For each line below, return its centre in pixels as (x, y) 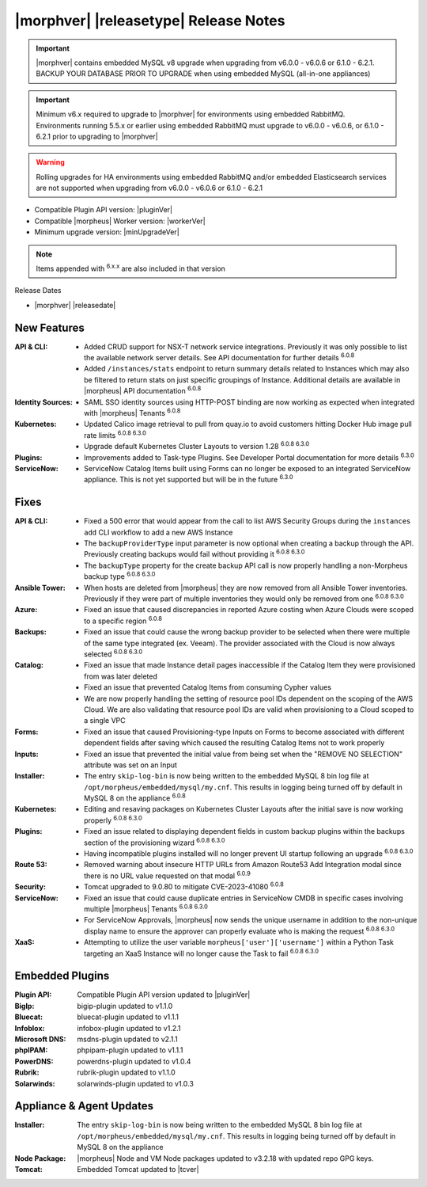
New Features (49, 327)
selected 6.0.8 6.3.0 (113, 653)
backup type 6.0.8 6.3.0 (120, 576)
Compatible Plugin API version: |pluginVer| (104, 210)
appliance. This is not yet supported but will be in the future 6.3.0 (189, 479)
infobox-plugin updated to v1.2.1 (129, 1028)
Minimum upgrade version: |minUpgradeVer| (107, 232)
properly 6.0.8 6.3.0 (113, 820)
